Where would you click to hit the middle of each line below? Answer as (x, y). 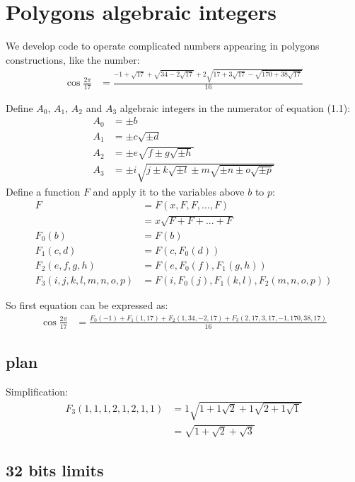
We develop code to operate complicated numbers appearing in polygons (163, 46)
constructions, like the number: (73, 59)
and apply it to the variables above (169, 191)
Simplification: (37, 391)
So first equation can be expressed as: (87, 305)
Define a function (43, 191)
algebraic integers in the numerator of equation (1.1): (235, 107)
